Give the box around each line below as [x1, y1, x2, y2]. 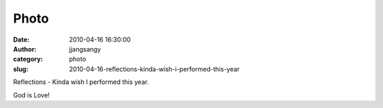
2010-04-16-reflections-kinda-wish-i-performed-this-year [69, 64, 240, 73]
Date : [13, 35, 30, 44]
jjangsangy [69, 44, 101, 53]
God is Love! [13, 90, 50, 99]
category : [13, 55, 43, 64]
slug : [13, 64, 28, 73]
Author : [13, 44, 37, 53]
